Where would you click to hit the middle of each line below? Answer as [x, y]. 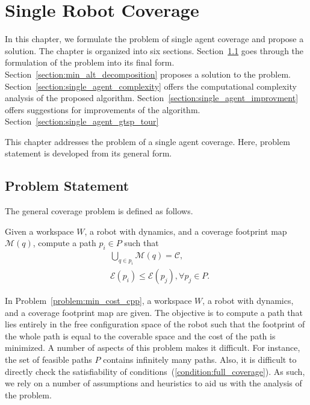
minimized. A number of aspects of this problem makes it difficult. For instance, [153, 348]
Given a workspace [39, 231]
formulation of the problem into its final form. [90, 62]
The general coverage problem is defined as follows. [99, 211]
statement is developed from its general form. [88, 153]
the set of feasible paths [48, 360]
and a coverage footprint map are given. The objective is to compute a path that [154, 312]
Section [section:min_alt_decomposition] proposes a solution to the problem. [148, 74]
